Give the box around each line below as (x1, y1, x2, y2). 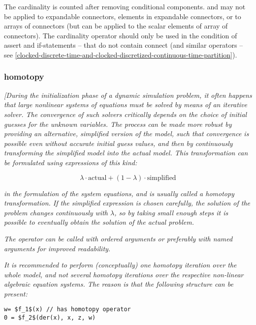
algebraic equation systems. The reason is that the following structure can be (4, 279, 233, 289)
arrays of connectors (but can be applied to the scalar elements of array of (4, 21, 228, 31)
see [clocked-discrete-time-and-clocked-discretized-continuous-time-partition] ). (4, 49, 237, 59)
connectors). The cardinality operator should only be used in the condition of (4, 30, 237, 40)
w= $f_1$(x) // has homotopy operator (4, 306, 131, 313)
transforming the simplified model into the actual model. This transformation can (4, 148, 248, 158)
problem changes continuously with (4, 207, 108, 217)
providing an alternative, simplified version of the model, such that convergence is (4, 128, 249, 139)
